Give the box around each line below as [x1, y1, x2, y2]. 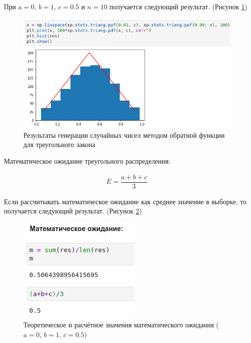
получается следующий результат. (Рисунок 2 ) [4, 206, 142, 216]
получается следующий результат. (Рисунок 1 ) [109, 1, 248, 11]
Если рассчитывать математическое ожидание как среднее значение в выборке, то [4, 196, 247, 206]
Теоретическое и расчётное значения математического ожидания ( [23, 320, 219, 330]
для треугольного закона [23, 139, 96, 150]
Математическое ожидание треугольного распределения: [4, 156, 170, 166]
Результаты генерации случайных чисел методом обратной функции [23, 129, 225, 140]
